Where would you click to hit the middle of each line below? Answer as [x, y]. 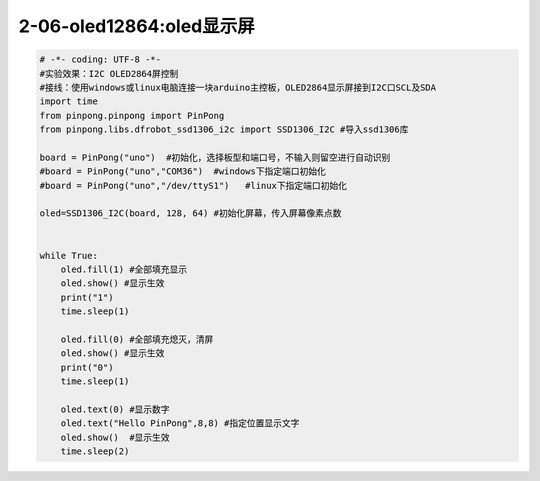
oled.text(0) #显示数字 [115, 409]
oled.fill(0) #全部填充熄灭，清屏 [137, 339]
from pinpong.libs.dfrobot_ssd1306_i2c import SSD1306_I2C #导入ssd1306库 [224, 129]
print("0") [87, 367]
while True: [69, 255]
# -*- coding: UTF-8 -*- [100, 59]
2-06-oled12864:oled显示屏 [136, 26]
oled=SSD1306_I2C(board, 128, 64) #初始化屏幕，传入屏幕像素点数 [190, 213]
